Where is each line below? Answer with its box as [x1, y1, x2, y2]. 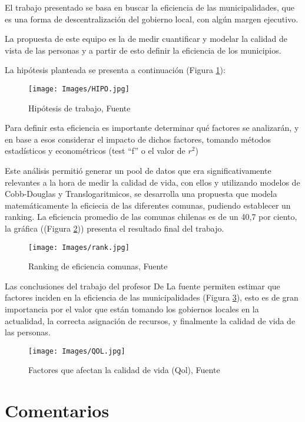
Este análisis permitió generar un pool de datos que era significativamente [5, 164, 271, 176]
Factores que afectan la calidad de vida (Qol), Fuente [28, 364, 220, 376]
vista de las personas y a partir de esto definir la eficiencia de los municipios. [5, 44, 281, 56]
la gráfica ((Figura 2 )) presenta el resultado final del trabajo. [5, 222, 224, 234]
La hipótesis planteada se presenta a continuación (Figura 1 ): [5, 64, 226, 76]
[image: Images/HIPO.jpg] [28, 84, 130, 93]
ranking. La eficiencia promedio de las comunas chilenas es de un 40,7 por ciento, [5, 210, 297, 223]
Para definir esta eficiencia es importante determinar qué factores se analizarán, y [5, 121, 299, 134]
